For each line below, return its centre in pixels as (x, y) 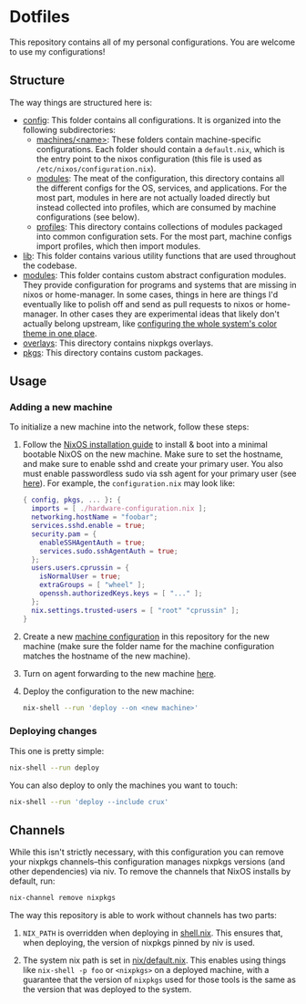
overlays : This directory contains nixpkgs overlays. (118, 343)
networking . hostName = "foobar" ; (95, 517)
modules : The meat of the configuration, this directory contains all (160, 178)
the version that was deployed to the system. (107, 989)
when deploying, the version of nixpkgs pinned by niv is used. (138, 943)
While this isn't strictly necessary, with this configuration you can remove (147, 852)
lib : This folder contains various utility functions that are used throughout (159, 255)
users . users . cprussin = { (81, 568)
